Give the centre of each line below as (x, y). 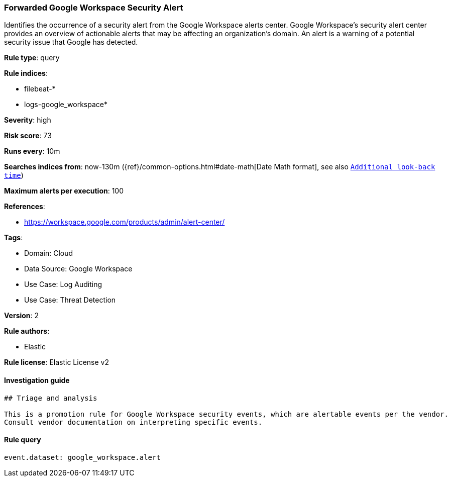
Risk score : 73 (28, 136)
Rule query (23, 440)
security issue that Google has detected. (71, 42)
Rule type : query (32, 58)
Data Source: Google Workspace (78, 269)
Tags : (14, 238)
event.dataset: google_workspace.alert (82, 457)
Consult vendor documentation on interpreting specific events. (133, 422)
